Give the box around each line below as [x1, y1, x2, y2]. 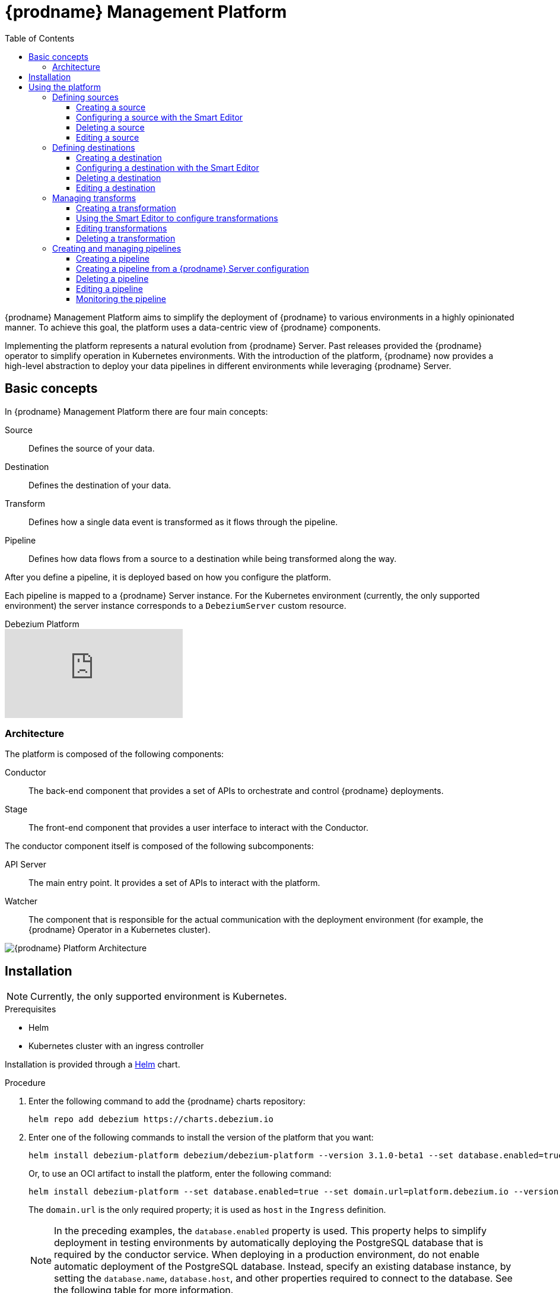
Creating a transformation [76, 202, 176, 213]
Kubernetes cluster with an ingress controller [28, 1041, 204, 1051]
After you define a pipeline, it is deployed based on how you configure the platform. [5, 571, 331, 582]
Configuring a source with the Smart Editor [76, 112, 243, 122]
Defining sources [52, 91, 119, 102]
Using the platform [28, 81, 101, 92]
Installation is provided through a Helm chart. [5, 1059, 180, 1070]
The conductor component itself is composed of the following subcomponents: [5, 841, 314, 852]
